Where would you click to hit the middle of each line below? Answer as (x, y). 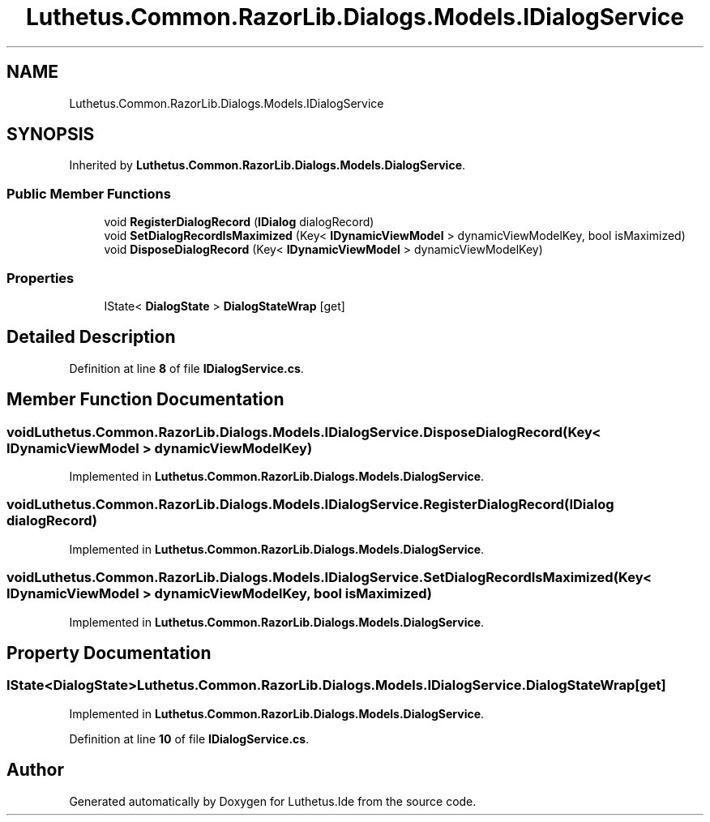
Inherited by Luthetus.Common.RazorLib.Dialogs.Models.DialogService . (267, 165)
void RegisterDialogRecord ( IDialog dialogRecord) (239, 222)
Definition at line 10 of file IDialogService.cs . (189, 739)
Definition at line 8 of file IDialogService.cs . (186, 368)
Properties (41, 278)
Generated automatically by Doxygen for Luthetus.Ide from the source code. (273, 801)
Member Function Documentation (145, 400)
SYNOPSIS (51, 135)
